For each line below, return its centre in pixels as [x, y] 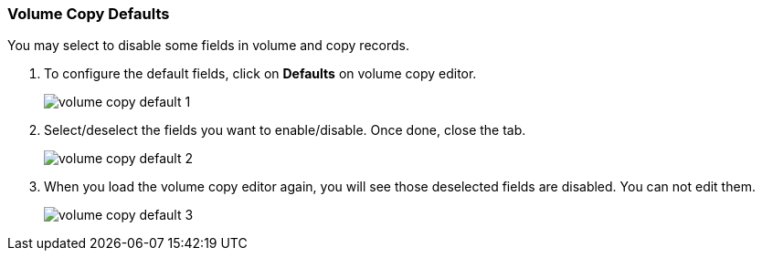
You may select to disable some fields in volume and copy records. [208, 46]
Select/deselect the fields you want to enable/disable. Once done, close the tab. [285, 130]
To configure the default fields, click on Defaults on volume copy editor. [260, 74]
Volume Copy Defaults [89, 14]
